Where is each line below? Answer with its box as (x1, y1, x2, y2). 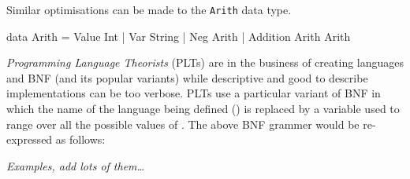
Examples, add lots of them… (6, 157, 145, 174)
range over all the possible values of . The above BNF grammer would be (6, 115, 360, 132)
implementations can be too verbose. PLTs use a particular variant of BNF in (6, 85, 381, 101)
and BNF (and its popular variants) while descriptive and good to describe (6, 69, 368, 86)
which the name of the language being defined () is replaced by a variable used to (6, 100, 400, 117)
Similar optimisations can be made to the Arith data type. (6, 2, 292, 17)
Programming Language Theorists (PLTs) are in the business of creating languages (6, 54, 404, 71)
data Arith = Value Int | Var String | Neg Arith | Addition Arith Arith (6, 27, 351, 44)
